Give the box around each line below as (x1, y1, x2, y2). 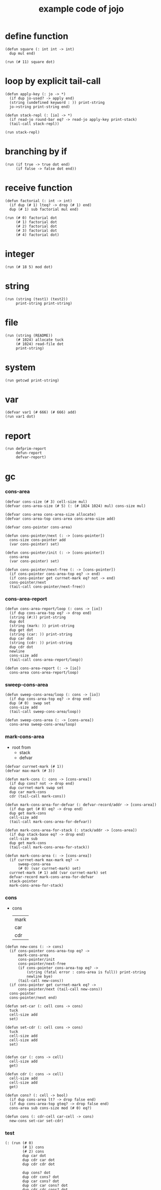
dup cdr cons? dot (22, 1174, 59, 1180)
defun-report (15, 450, 42, 456)
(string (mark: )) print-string (9, 624, 75, 628)
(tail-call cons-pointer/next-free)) (9, 584, 86, 589)
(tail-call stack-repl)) (9, 121, 59, 126)
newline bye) (26, 974, 53, 979)
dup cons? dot (22, 1171, 51, 1175)
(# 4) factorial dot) (15, 232, 59, 237)
